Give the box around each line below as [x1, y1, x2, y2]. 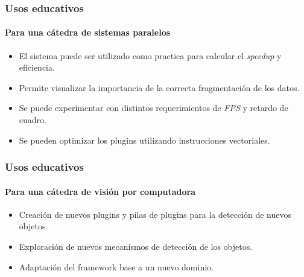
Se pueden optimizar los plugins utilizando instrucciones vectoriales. [19, 133, 270, 146]
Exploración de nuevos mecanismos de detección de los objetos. [19, 240, 253, 253]
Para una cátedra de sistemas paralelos [5, 26, 171, 39]
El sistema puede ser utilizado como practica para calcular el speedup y [19, 49, 282, 62]
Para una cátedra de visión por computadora [5, 185, 195, 197]
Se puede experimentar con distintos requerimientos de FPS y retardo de [19, 101, 288, 114]
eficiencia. [19, 61, 55, 74]
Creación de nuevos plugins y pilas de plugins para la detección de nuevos [19, 208, 291, 220]
